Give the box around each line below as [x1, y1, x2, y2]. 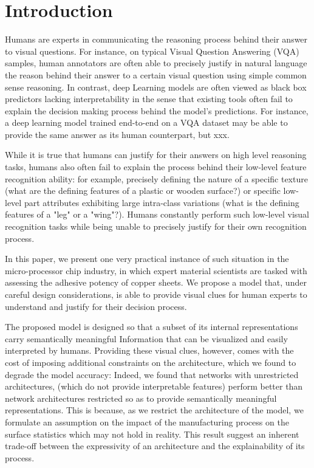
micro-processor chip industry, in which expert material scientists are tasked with [5, 264, 307, 277]
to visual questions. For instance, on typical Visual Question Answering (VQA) [5, 44, 299, 57]
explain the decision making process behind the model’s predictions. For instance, [5, 104, 309, 117]
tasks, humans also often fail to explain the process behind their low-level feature [5, 160, 307, 173]
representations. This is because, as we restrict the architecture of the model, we [5, 404, 304, 416]
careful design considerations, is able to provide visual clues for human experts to [5, 288, 307, 300]
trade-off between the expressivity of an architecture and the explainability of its [5, 439, 305, 452]
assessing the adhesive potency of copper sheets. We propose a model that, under [5, 276, 307, 289]
